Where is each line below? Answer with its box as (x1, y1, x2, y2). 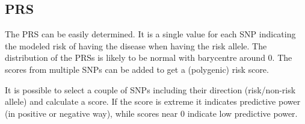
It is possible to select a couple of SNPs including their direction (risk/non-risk (5, 83, 296, 96)
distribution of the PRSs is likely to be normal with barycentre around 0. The (5, 51, 292, 64)
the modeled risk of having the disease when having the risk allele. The (5, 39, 267, 52)
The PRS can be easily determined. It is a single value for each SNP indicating (5, 28, 296, 40)
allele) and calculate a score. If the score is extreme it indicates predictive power (5, 95, 301, 108)
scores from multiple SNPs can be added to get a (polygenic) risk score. (5, 63, 269, 75)
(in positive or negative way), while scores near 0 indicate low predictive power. (5, 107, 298, 119)
